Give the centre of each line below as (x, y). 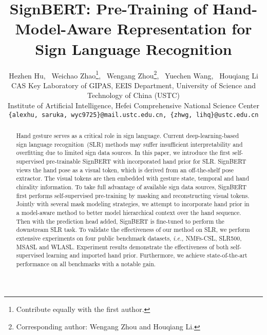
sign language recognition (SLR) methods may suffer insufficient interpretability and (129, 144)
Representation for (184, 28)
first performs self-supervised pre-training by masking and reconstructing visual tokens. (133, 195)
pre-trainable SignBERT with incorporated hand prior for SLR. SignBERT (146, 161)
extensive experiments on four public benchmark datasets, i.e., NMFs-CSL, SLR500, (129, 238)
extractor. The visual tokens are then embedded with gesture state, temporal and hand (133, 178)
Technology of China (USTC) (133, 95)
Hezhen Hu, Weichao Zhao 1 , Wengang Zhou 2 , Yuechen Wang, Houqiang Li (133, 74)
